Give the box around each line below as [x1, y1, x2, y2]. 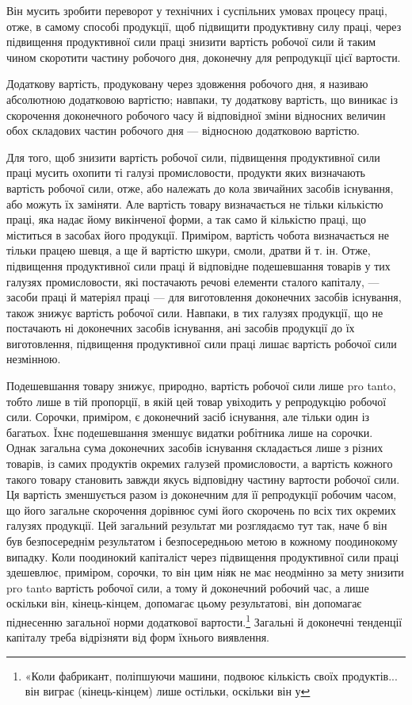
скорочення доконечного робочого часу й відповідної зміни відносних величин [6, 106, 386, 123]
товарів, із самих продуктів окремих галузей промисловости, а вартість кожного [6, 455, 393, 472]
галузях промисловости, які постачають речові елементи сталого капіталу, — [6, 273, 380, 289]
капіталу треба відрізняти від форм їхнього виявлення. [6, 629, 269, 646]
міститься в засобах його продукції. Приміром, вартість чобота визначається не [6, 226, 390, 243]
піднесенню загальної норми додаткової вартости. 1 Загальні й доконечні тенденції [6, 611, 402, 630]
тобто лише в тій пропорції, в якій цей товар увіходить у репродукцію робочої [6, 393, 387, 409]
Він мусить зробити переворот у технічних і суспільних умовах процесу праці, [6, 2, 387, 18]
